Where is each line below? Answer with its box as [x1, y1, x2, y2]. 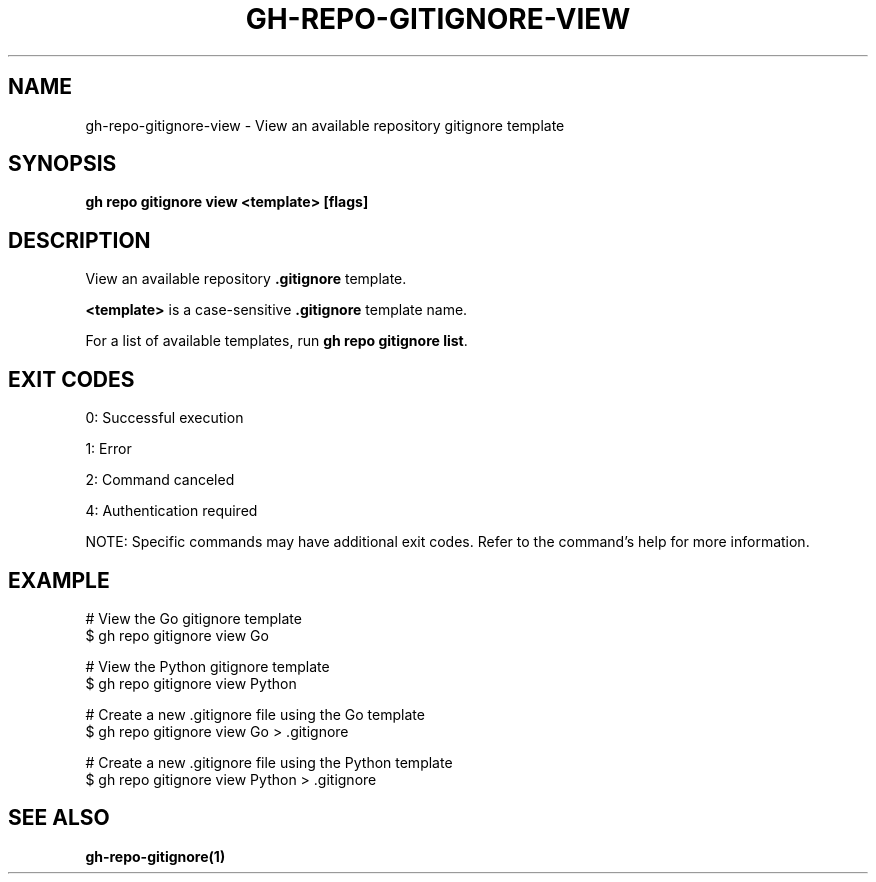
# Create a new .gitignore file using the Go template [85, 705, 425, 723]
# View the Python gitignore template [85, 657, 330, 675]
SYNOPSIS [8, 151, 117, 177]
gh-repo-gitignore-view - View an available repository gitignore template [85, 116, 565, 134]
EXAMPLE [8, 567, 110, 593]
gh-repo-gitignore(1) [85, 847, 226, 865]
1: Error [85, 440, 132, 458]
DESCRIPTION [8, 227, 151, 253]
